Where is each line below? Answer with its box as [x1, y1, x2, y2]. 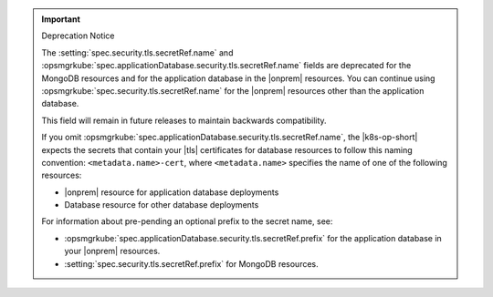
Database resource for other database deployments [64, 200, 259, 210]
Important [41, 14, 81, 25]
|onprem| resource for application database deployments [64, 187, 279, 198]
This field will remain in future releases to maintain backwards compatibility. [41, 115, 328, 126]
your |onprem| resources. [64, 246, 161, 257]
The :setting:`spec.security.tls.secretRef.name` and [41, 46, 234, 58]
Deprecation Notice [41, 30, 115, 41]
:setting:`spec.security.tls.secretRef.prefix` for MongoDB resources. [64, 258, 319, 269]
